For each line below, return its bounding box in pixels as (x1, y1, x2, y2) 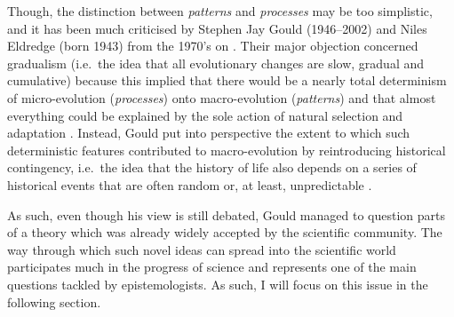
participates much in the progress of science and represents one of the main (7, 258, 417, 276)
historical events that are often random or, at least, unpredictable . (7, 175, 372, 194)
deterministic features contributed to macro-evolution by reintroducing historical (7, 140, 446, 159)
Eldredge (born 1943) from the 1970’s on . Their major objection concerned (7, 36, 418, 55)
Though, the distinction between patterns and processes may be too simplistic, (7, 2, 433, 20)
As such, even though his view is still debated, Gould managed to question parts (7, 205, 446, 224)
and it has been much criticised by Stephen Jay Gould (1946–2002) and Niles (7, 19, 427, 37)
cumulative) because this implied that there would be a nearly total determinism (7, 71, 447, 90)
